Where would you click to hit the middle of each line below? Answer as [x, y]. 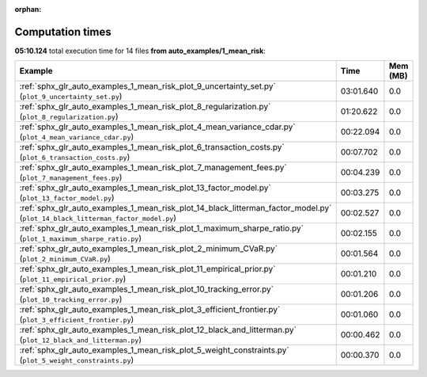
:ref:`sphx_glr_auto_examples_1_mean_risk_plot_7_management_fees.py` [153, 168]
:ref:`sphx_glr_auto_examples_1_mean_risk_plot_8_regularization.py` [145, 107]
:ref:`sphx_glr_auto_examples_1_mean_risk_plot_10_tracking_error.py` [147, 289]
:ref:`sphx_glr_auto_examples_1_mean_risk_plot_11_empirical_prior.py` [147, 269]
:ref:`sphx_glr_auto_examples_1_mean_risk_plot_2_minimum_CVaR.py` [149, 249]
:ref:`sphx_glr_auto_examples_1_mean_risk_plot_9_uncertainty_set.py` [147, 86]
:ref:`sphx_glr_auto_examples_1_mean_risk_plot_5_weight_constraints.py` [154, 350]
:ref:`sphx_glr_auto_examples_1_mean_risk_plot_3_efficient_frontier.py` [150, 310]
